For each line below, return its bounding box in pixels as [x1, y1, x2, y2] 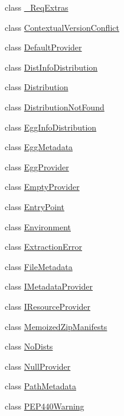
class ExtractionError [5, 240, 83, 253]
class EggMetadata [5, 141, 73, 153]
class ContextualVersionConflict [5, 21, 119, 33]
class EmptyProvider [5, 180, 80, 193]
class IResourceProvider [5, 300, 91, 312]
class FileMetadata [5, 260, 73, 272]
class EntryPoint [5, 200, 64, 212]
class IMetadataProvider [5, 280, 93, 293]
